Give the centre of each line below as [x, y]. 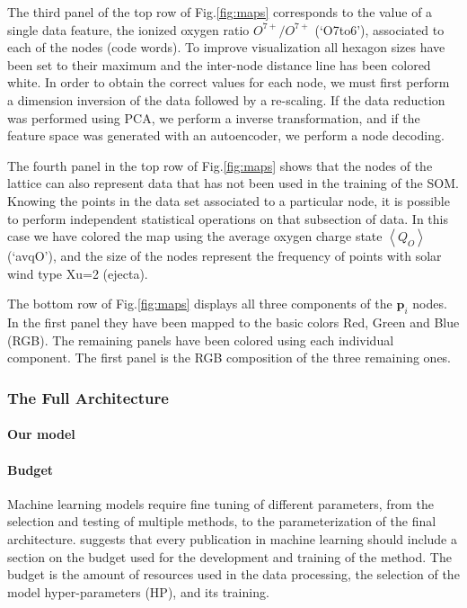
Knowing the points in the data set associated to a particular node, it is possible [229, 200]
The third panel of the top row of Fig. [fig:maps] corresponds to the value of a [220, 12]
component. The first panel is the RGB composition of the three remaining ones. [229, 358]
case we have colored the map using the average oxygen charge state [195, 236]
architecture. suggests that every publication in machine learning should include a [232, 538]
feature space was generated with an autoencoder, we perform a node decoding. [226, 135]
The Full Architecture [88, 397]
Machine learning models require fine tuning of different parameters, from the [220, 503]
